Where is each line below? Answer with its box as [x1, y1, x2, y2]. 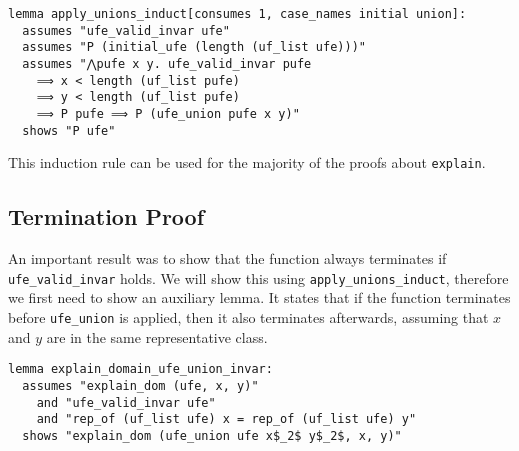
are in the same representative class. [46, 326, 268, 347]
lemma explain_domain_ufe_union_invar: [8, 362, 273, 377]
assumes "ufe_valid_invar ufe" [22, 23, 230, 38]
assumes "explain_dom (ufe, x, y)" [22, 378, 259, 393]
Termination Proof [8, 201, 205, 232]
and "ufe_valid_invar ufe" [36, 395, 216, 410]
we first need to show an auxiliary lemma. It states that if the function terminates [8, 287, 511, 308]
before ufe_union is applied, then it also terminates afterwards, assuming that [8, 306, 489, 327]
